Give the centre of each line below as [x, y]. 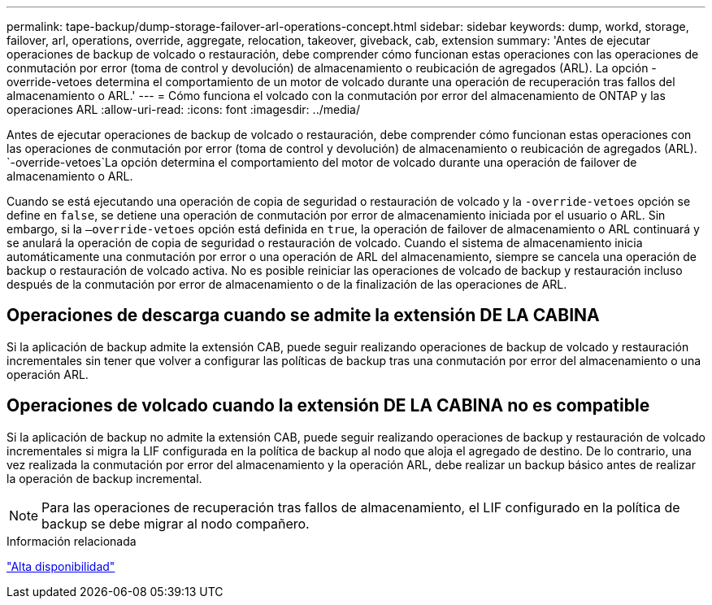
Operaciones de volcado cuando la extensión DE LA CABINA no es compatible [328, 406]
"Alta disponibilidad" [61, 566]
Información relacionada [72, 541]
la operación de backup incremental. [104, 478]
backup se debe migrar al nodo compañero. [176, 523]
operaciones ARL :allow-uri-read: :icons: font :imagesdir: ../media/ [183, 109]
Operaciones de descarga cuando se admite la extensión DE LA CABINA [303, 316]
